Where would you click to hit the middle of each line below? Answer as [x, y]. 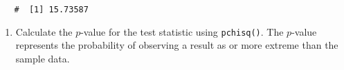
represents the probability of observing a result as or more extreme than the [177, 45]
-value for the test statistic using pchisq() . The [182, 31]
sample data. [43, 58]
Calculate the [44, 31]
